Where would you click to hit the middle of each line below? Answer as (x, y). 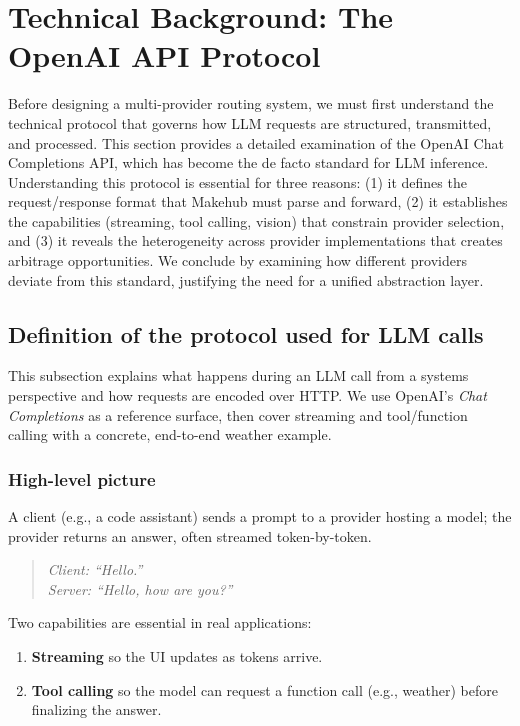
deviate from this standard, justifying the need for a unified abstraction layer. (246, 279)
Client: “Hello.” (95, 569)
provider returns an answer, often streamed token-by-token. (190, 535)
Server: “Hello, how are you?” (140, 588)
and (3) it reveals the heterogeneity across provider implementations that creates (255, 240)
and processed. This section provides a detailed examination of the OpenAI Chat (256, 142)
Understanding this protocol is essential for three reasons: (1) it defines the (237, 181)
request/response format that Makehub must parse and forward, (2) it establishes (258, 201)
